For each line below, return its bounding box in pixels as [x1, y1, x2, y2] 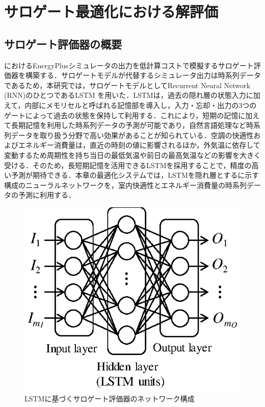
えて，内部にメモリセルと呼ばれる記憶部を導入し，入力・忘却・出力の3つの [4, 99, 257, 110]
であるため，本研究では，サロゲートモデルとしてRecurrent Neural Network [4, 79, 250, 90]
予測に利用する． [18, 189, 75, 200]
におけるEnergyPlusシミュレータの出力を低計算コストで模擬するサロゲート [4, 60, 254, 70]
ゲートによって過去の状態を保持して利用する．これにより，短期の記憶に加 [4, 110, 253, 120]
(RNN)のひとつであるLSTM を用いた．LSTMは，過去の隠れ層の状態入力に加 [4, 90, 260, 100]
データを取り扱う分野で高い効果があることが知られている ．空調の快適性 [11, 129, 254, 140]
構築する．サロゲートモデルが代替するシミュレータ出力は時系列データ [25, 70, 261, 80]
